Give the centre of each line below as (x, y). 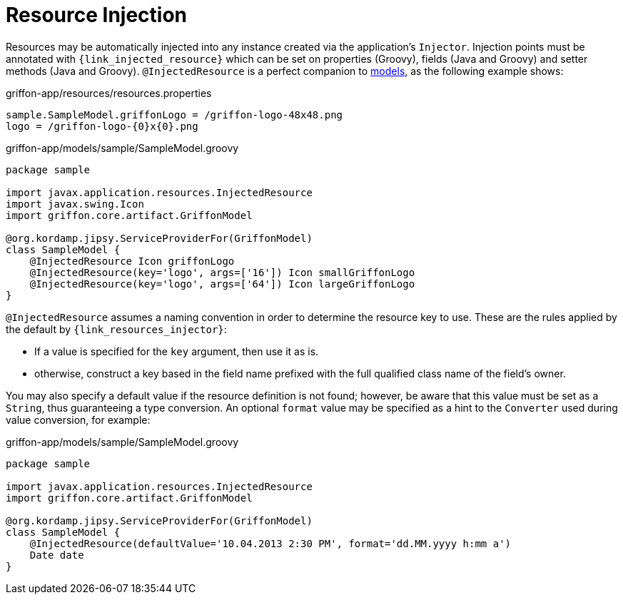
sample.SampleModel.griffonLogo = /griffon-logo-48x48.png (174, 115)
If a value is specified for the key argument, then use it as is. (177, 351)
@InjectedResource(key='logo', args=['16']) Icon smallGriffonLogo (222, 272)
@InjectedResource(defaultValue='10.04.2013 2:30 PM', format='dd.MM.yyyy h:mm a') (270, 543)
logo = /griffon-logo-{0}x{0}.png (102, 126)
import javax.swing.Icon (75, 204)
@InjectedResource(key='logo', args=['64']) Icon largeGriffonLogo (222, 284)
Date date (57, 555)
